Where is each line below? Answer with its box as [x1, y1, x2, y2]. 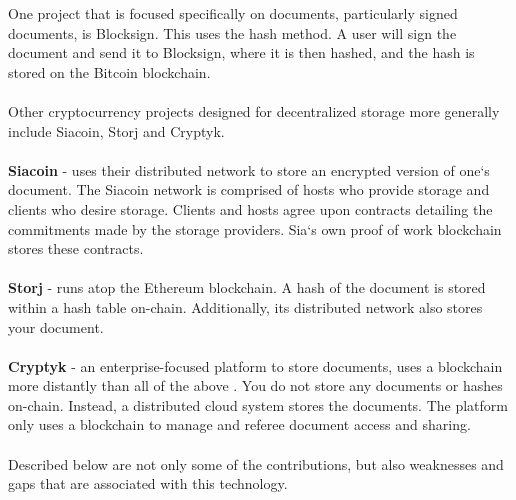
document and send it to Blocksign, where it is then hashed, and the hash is [8, 42, 475, 63]
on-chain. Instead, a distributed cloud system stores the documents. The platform [8, 394, 508, 415]
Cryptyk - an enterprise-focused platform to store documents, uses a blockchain [8, 355, 503, 376]
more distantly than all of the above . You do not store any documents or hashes [8, 375, 503, 396]
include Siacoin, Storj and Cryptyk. [8, 120, 225, 141]
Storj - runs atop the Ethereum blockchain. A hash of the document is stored [8, 277, 486, 298]
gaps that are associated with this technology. [8, 473, 288, 494]
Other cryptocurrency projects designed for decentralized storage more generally [8, 100, 500, 121]
